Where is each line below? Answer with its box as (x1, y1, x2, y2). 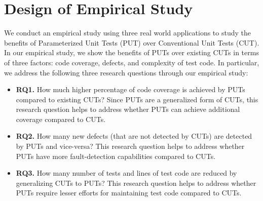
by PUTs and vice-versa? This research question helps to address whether (16, 141, 245, 151)
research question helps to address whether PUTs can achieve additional (16, 104, 240, 114)
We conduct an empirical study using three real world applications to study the (4, 27, 251, 38)
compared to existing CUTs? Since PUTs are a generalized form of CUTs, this (16, 94, 258, 104)
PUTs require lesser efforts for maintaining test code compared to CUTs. (16, 187, 242, 198)
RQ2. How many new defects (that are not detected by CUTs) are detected (16, 131, 252, 141)
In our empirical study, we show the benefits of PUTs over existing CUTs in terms (4, 47, 259, 58)
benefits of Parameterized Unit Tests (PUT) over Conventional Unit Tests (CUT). (4, 37, 259, 48)
